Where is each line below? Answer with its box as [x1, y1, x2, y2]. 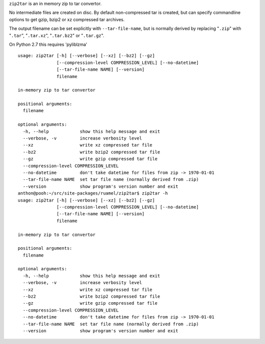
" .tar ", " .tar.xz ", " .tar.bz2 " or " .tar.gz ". [9, 32, 105, 38]
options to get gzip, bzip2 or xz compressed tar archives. [9, 16, 125, 22]
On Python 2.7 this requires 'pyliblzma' [9, 41, 88, 47]
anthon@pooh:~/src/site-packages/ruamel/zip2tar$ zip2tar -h [18, 191, 168, 196]
